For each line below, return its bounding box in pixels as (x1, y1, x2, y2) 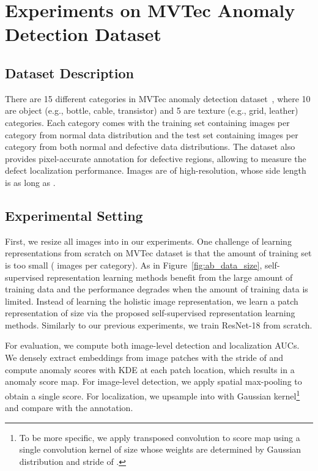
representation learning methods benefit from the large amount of (46, 270, 293, 283)
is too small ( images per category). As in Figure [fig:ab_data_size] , (5, 258, 262, 271)
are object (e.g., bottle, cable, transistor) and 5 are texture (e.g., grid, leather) (5, 104, 298, 117)
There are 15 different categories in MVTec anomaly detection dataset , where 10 (5, 92, 311, 105)
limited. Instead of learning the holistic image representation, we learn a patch (5, 294, 298, 307)
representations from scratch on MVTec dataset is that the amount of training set (5, 247, 312, 259)
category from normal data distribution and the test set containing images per (5, 128, 298, 141)
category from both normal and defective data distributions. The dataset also (5, 140, 295, 153)
